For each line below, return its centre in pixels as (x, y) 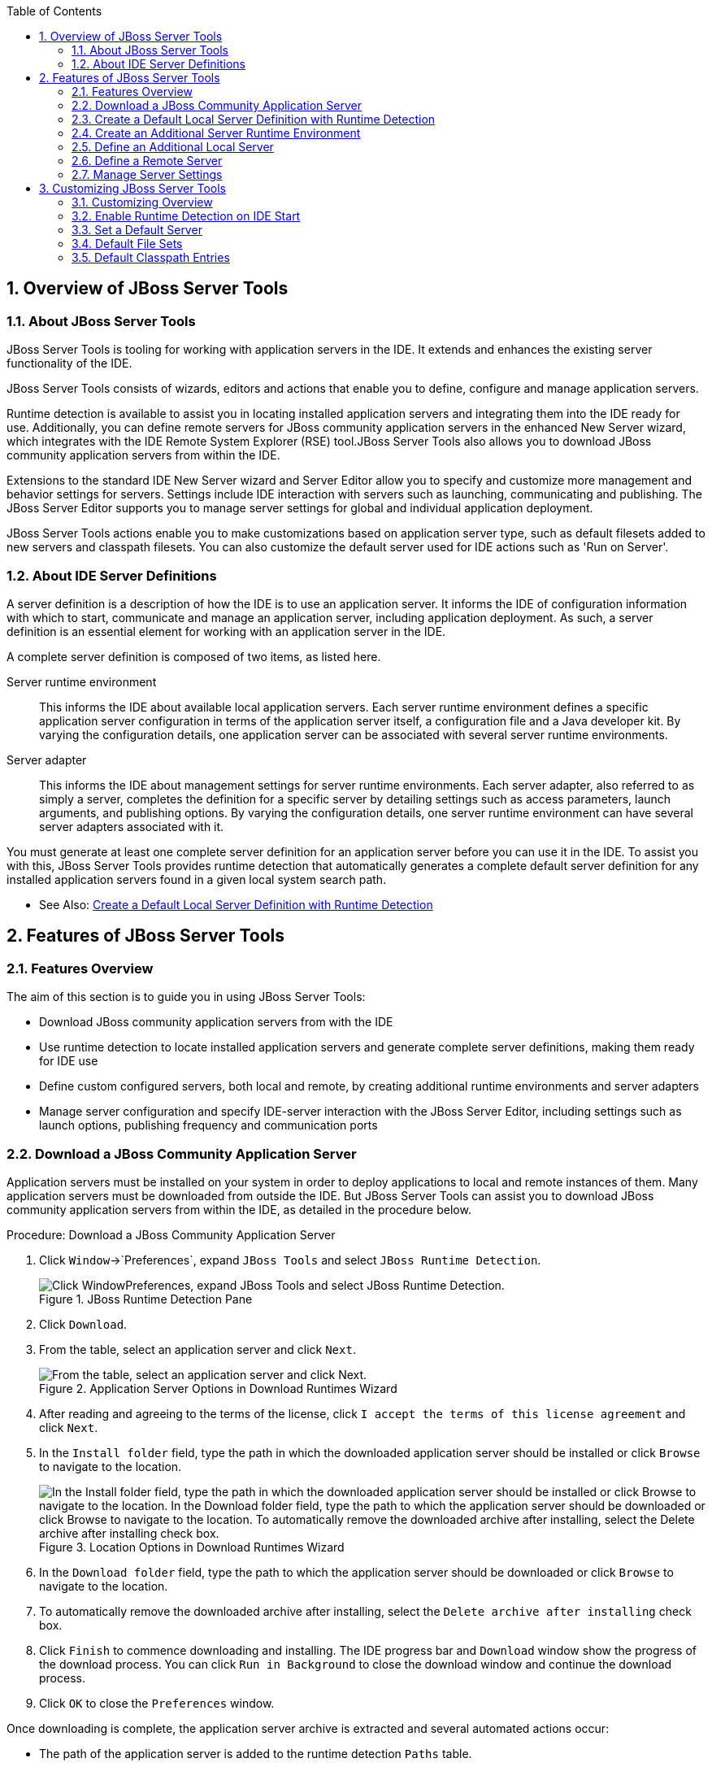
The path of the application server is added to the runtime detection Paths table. (256, 1753)
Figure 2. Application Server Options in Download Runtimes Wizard (218, 1388)
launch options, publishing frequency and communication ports (208, 1125)
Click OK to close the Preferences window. (157, 1703)
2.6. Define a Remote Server (147, 161)
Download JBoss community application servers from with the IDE (216, 1022)
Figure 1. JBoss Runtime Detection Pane (146, 1299)
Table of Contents (54, 11)
